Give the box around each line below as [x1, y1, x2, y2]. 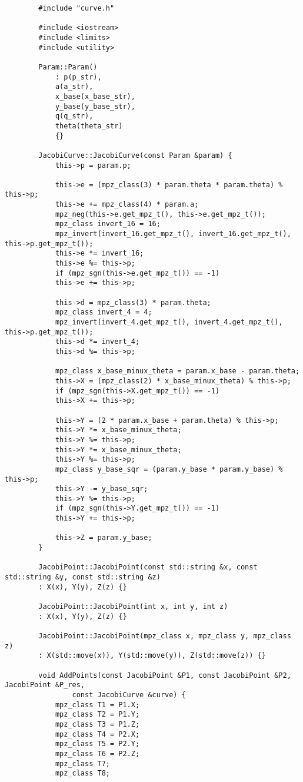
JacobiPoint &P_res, [5, 681, 85, 690]
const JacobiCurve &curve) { [72, 690, 186, 699]
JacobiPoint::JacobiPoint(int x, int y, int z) [38, 602, 228, 611]
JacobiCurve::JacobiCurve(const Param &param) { [38, 151, 232, 160]
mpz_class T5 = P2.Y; [55, 740, 140, 748]
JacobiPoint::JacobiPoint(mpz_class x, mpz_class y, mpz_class [38, 632, 291, 640]
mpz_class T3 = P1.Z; [55, 720, 140, 728]
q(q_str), [55, 112, 94, 121]
